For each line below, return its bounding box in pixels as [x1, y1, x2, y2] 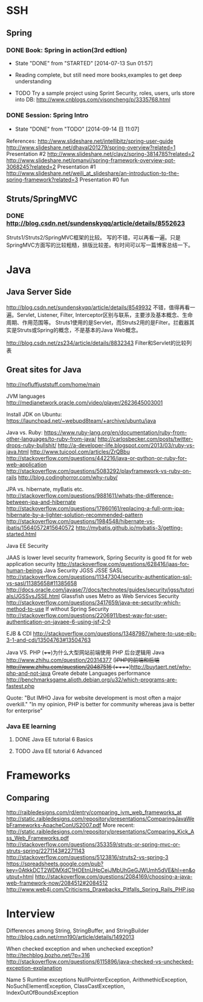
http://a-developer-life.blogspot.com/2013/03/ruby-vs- [57, 441, 195, 449]
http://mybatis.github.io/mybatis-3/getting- [75, 524, 183, 531]
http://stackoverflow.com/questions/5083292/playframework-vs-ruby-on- [6, 467, 192, 475]
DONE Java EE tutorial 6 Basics [14, 735, 94, 743]
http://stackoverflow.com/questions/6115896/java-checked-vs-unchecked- [6, 958, 194, 965]
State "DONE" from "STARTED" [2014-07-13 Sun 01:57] [14, 59, 153, 67]
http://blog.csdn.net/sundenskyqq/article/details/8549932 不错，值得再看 [6, 304, 190, 311]
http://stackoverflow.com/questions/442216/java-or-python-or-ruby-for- [6, 454, 187, 461]
